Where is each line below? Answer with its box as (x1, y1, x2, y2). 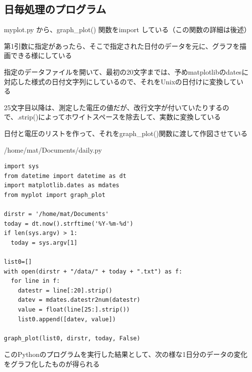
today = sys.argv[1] (11, 239, 78, 246)
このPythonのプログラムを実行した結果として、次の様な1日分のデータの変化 (4, 349, 248, 359)
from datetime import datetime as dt (4, 172, 126, 179)
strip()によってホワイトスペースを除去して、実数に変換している (19, 112, 221, 122)
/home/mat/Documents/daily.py (4, 144, 102, 155)
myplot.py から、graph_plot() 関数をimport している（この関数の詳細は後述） (4, 24, 251, 35)
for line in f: (11, 277, 60, 285)
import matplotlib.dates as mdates (4, 182, 120, 189)
